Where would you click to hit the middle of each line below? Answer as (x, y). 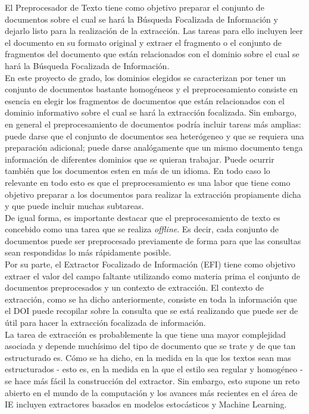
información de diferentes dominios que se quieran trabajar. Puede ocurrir (140, 159)
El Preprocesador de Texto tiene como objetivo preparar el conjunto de (135, 7)
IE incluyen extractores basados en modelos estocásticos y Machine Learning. (146, 404)
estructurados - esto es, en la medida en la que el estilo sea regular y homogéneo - (154, 369)
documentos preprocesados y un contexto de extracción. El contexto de (134, 287)
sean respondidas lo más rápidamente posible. (88, 252)
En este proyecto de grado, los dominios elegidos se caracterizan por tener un (146, 77)
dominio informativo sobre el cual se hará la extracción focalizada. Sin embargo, (151, 112)
